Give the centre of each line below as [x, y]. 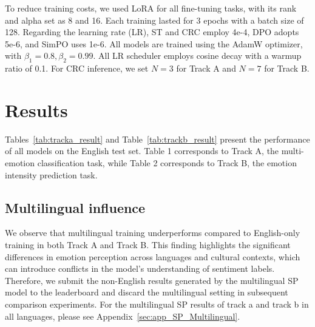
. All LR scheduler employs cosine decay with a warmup [197, 56]
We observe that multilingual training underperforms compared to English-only [153, 233]
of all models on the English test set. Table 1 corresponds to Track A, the [142, 151]
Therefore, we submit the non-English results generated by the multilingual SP [152, 280]
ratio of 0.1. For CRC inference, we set [77, 68]
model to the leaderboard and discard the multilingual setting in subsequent [147, 292]
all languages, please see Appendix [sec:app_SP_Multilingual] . [123, 316]
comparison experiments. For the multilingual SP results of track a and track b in [157, 304]
